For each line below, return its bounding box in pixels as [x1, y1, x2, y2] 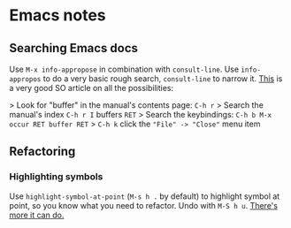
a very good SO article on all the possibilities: [9, 83, 174, 93]
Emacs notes [9, 5, 106, 26]
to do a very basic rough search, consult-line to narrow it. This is [42, 73, 283, 84]
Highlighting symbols [9, 171, 103, 183]
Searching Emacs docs [9, 41, 139, 56]
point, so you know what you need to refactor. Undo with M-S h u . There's [9, 200, 279, 210]
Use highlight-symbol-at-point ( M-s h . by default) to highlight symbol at [9, 191, 280, 201]
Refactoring [9, 144, 76, 159]
